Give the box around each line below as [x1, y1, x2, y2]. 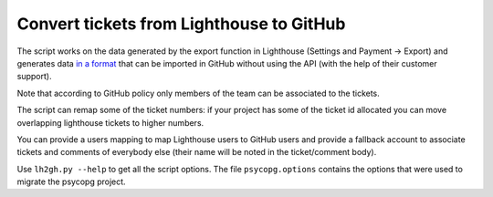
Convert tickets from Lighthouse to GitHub [16, 14, 346, 34]
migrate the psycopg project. [16, 176, 127, 187]
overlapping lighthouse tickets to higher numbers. [16, 117, 205, 128]
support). [16, 71, 52, 82]
